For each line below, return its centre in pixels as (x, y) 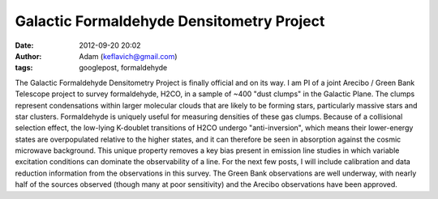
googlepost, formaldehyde (123, 68)
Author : (28, 56)
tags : (24, 68)
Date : (24, 45)
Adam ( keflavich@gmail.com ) (128, 56)
